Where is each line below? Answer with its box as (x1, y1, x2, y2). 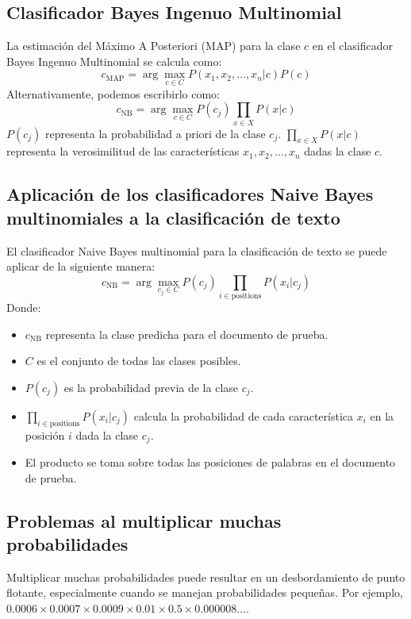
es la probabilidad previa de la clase (63, 379, 239, 395)
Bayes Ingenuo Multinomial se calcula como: (6, 52, 222, 69)
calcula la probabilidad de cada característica (133, 407, 354, 424)
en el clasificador (312, 37, 393, 54)
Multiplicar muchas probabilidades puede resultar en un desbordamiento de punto (6, 568, 405, 585)
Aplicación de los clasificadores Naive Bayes (6, 182, 374, 206)
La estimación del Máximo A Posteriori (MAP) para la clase (6, 37, 301, 54)
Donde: (6, 299, 41, 316)
